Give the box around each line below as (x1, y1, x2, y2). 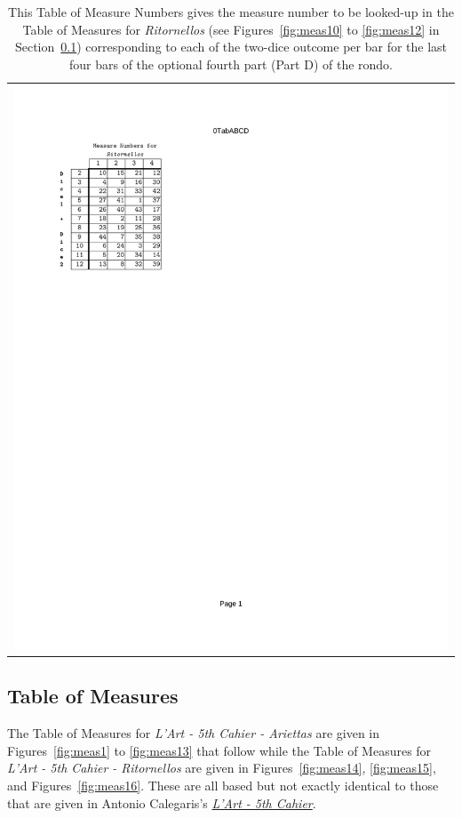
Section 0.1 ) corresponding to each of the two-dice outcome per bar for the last (14, 37, 448, 56)
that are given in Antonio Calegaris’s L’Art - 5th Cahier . (7, 793, 316, 812)
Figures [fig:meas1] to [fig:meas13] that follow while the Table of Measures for (7, 741, 432, 759)
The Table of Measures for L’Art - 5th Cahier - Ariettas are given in (7, 724, 380, 742)
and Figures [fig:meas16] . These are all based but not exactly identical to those (7, 776, 439, 795)
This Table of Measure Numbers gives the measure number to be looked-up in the (8, 3, 454, 20)
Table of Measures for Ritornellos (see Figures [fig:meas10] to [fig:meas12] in (22, 20, 440, 38)
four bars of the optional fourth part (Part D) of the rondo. (69, 54, 393, 73)
